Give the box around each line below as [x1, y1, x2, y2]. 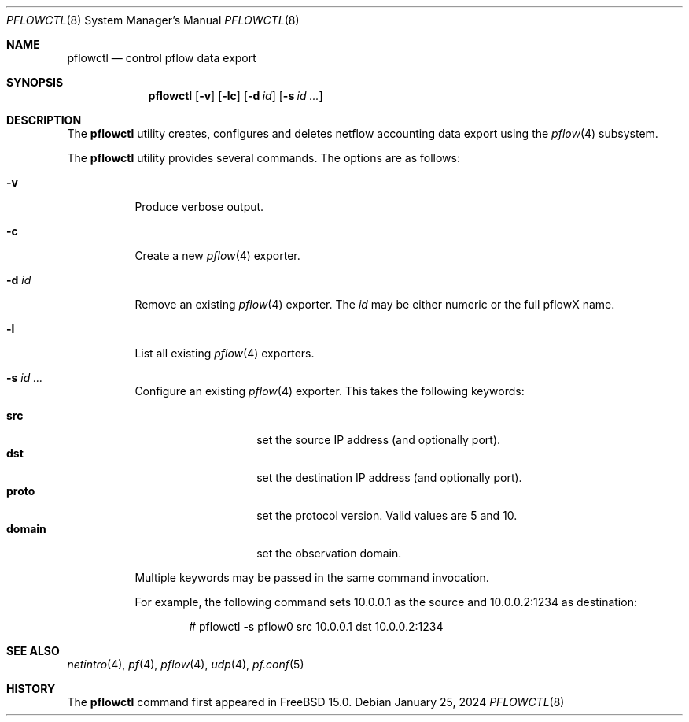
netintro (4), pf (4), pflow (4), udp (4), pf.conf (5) [67, 657, 304, 671]
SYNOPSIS [6, 76, 64, 89]
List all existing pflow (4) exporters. [134, 346, 315, 360]
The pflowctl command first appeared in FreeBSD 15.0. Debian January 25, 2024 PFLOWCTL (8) [67, 695, 565, 709]
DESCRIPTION [6, 113, 82, 127]
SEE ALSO [6, 644, 60, 657]
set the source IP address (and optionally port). [256, 433, 501, 446]
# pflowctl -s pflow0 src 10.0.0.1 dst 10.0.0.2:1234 [189, 620, 444, 633]
